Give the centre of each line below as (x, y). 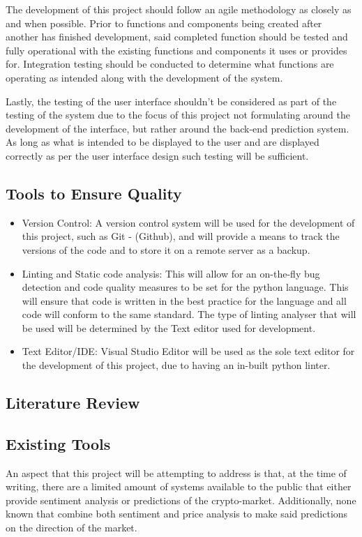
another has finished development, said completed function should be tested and (177, 37)
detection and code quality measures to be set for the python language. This (185, 287)
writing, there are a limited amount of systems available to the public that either (179, 486)
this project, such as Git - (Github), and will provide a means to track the (181, 236)
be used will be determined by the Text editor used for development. (169, 327)
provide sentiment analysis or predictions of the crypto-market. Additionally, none (181, 500)
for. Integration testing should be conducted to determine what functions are (170, 64)
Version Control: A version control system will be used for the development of (188, 222)
